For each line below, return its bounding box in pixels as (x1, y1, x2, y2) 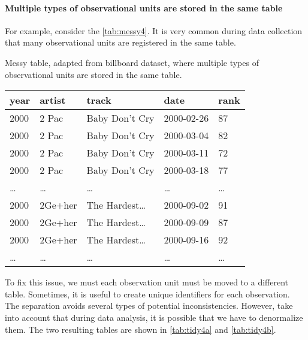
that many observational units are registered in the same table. (5, 36, 236, 49)
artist (40, 93, 66, 107)
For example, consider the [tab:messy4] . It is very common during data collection (5, 24, 303, 37)
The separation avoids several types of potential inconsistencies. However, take (5, 299, 293, 312)
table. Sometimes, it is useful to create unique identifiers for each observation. (5, 287, 290, 300)
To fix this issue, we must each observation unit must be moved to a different (5, 276, 288, 288)
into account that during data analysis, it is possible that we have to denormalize (5, 311, 303, 323)
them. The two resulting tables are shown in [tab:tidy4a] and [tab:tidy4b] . (5, 323, 276, 335)
